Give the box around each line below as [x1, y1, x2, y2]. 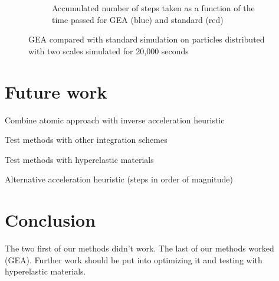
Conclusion [5, 208, 96, 232]
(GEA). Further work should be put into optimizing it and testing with [5, 253, 262, 266]
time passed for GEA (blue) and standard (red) [52, 13, 224, 25]
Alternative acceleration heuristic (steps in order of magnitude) [5, 173, 233, 185]
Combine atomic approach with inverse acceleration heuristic [5, 113, 225, 126]
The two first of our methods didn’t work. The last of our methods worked [5, 242, 274, 254]
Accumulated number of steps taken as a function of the [52, 2, 255, 14]
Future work [5, 79, 107, 103]
